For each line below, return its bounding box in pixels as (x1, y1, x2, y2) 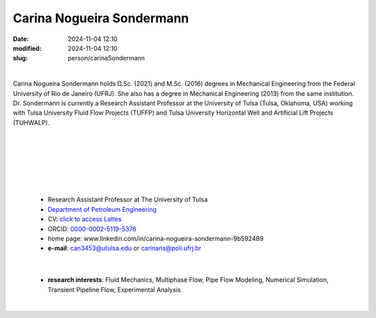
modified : (13, 44, 42, 52)
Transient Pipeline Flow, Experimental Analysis (47, 285, 181, 294)
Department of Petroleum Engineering (47, 205, 157, 213)
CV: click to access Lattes (47, 215, 122, 224)
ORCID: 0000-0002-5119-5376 (47, 224, 137, 233)
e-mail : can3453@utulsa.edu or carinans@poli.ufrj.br (47, 244, 202, 253)
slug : (13, 54, 28, 62)
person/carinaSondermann (68, 54, 146, 62)
